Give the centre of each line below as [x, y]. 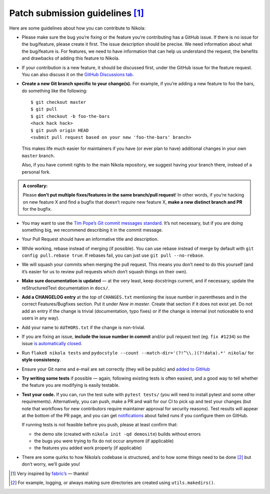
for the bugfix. [37, 209]
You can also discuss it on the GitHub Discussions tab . [78, 74]
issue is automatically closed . [52, 344]
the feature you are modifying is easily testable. [71, 385]
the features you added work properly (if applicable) [88, 448]
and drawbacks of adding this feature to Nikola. [71, 58]
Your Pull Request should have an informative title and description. [90, 239]
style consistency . [41, 360]
